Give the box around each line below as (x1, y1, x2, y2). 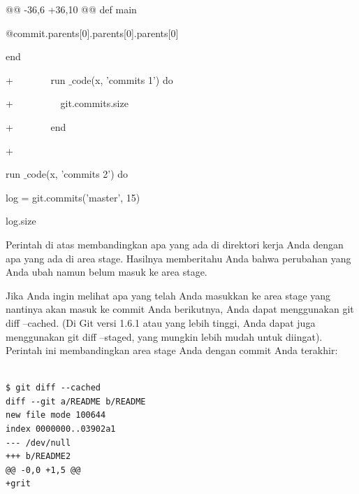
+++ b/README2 (6, 451, 71, 462)
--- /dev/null (6, 437, 71, 448)
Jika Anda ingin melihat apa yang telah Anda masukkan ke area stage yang (6, 288, 331, 302)
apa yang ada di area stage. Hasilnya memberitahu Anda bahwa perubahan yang (6, 250, 351, 265)
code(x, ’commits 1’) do (71, 72, 173, 87)
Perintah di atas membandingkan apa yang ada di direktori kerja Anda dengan (6, 237, 344, 251)
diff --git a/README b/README (6, 396, 146, 407)
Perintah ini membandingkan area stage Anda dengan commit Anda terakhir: (6, 343, 338, 358)
